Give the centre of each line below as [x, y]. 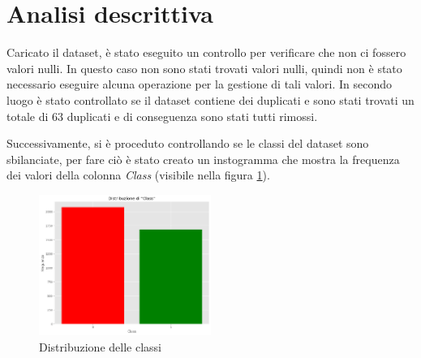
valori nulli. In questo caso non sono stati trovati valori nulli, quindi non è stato [204, 68]
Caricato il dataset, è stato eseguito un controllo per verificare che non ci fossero [206, 52]
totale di [28, 116]
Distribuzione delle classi [100, 346]
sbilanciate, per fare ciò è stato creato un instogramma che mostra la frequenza [203, 159]
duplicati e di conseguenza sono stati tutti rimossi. [192, 116]
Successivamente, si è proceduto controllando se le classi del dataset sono [188, 143]
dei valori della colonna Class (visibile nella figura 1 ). [138, 175]
